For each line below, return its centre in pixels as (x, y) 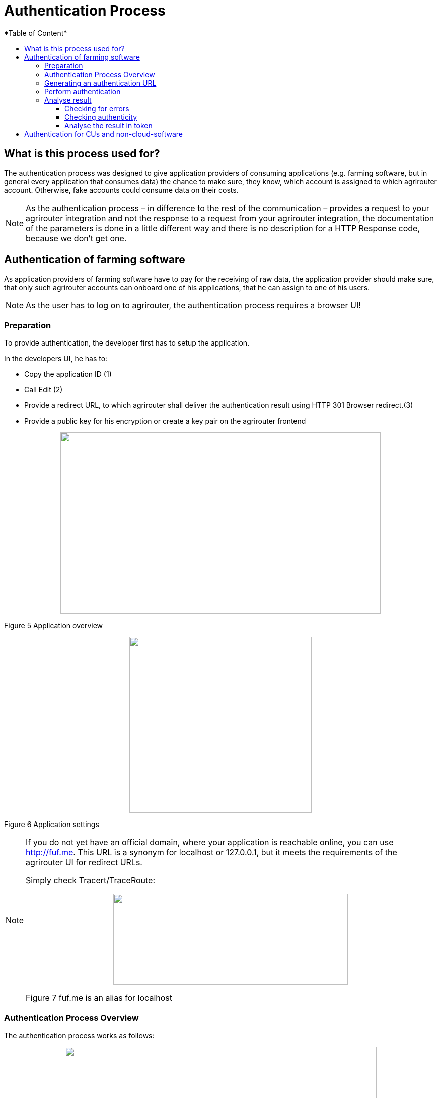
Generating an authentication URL (100, 83)
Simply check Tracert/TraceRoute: (91, 881)
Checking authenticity (101, 117)
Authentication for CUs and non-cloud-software (103, 134)
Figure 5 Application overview (54, 626)
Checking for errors (97, 108)
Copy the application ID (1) (68, 374)
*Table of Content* (36, 33)
